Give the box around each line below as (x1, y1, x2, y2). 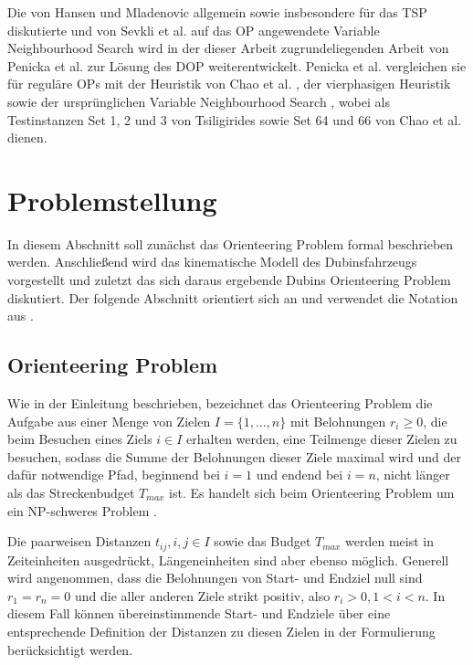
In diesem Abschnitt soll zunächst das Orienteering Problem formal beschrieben (7, 234, 454, 253)
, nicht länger (375, 465, 450, 484)
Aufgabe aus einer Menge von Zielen (7, 411, 211, 430)
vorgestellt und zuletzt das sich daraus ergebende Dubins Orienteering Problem (7, 270, 451, 290)
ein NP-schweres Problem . (7, 501, 157, 520)
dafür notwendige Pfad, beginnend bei (7, 465, 220, 484)
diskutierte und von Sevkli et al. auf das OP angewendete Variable (7, 20, 380, 39)
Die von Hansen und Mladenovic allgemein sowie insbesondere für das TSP (7, 3, 427, 21)
